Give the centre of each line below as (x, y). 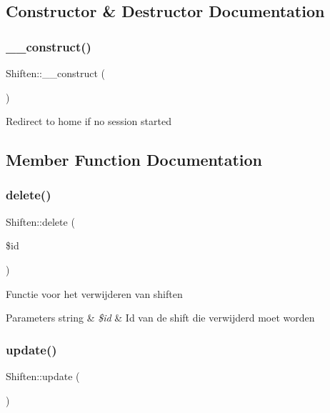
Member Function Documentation (134, 160)
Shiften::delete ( (40, 221)
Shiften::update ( (43, 375)
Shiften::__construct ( (55, 73)
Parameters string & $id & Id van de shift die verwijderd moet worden (160, 318)
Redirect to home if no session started (89, 121)
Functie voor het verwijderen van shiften (94, 293)
